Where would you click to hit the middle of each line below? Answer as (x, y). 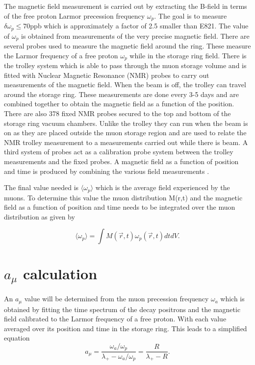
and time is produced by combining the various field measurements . (107, 171)
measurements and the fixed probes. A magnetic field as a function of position (121, 161)
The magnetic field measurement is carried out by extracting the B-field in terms (126, 6)
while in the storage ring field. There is (188, 55)
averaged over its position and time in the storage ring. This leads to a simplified (126, 328)
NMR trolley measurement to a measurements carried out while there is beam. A (126, 142)
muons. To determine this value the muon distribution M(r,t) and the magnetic (123, 197)
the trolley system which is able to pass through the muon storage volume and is (125, 65)
